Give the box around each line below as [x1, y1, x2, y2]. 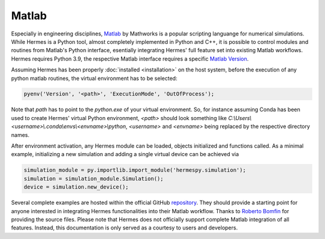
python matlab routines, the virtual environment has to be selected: [11, 74, 178, 82]
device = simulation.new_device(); [23, 184, 129, 190]
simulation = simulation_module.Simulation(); [23, 175, 164, 182]
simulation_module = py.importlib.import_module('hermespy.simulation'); [23, 167, 246, 174]
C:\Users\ [227, 114, 252, 121]
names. [11, 131, 29, 138]
